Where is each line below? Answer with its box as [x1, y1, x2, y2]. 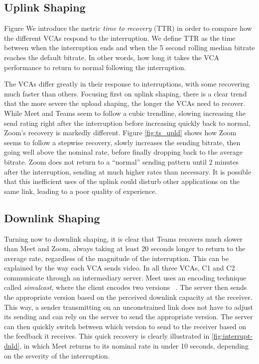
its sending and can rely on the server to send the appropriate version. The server [4, 311, 253, 322]
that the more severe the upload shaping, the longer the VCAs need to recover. [4, 98, 246, 108]
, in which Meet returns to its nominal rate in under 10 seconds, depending [19, 341, 249, 351]
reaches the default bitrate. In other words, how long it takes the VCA [4, 52, 220, 62]
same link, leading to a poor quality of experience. [4, 185, 157, 196]
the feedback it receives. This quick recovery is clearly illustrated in [4, 331, 210, 341]
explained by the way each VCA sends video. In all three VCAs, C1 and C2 [4, 263, 235, 273]
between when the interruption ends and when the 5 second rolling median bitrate [4, 42, 255, 53]
